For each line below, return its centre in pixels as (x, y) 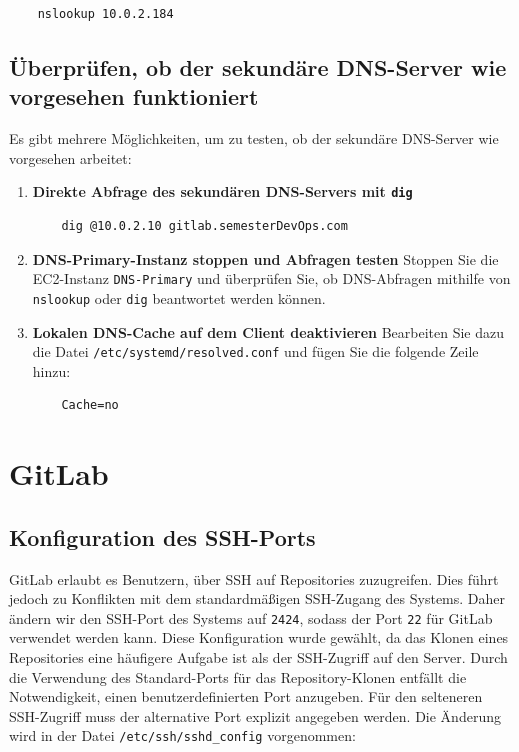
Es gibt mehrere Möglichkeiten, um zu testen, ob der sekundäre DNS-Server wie (254, 138)
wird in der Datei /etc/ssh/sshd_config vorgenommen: (182, 735)
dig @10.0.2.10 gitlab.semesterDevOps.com (204, 226)
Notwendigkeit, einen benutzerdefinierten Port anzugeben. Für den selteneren (246, 696)
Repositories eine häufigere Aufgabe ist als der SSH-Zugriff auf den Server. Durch (258, 656)
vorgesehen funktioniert (134, 96)
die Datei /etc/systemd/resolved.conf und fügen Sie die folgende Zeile (255, 351)
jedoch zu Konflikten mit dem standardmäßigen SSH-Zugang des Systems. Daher (257, 598)
